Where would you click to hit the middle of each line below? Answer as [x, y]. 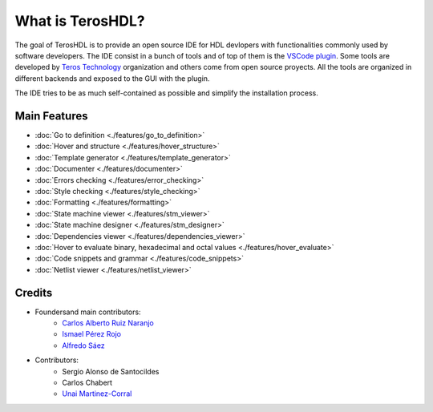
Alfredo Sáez [83, 345]
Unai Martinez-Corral [97, 394]
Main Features [51, 116]
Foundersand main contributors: [88, 312]
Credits [34, 293]
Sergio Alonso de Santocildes [111, 371]
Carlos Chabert [87, 382]
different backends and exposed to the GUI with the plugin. [112, 78]
